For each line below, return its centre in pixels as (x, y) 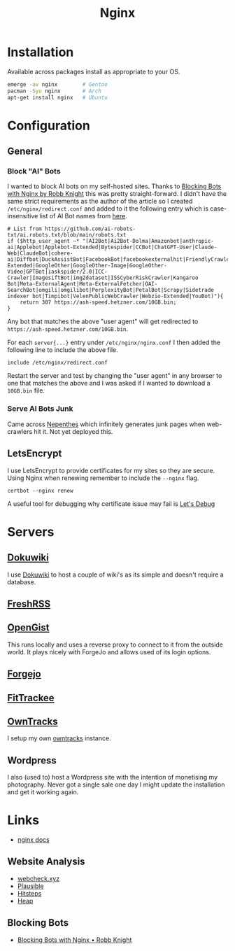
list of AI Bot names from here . (83, 216)
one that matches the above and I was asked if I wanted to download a (109, 383)
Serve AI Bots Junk (40, 409)
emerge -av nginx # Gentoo (58, 84)
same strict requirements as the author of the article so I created (100, 202)
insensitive (23, 216)
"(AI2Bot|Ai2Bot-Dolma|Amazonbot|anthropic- (148, 241)
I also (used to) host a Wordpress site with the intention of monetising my (113, 777)
